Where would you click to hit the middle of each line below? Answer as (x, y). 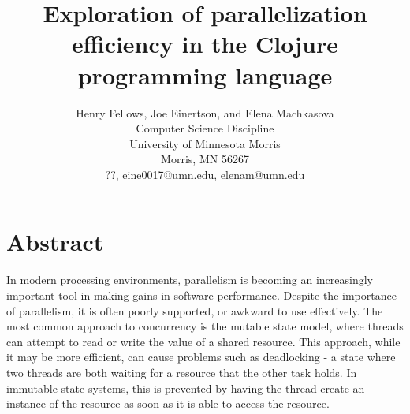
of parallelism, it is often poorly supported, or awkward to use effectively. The (195, 310)
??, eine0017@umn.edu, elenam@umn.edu (205, 174)
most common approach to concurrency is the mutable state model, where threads (205, 326)
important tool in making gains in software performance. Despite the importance (201, 295)
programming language (205, 75)
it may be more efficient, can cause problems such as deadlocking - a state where (201, 357)
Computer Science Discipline (205, 128)
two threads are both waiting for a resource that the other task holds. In (182, 372)
